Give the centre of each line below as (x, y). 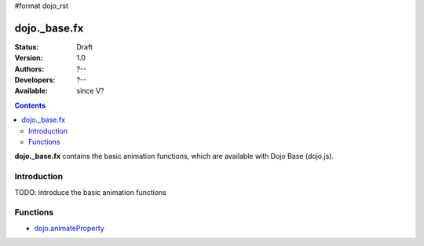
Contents (30, 105)
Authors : (29, 69)
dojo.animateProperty (69, 228)
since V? (90, 91)
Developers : (35, 80)
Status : (27, 46)
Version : (29, 58)
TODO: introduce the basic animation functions (90, 192)
